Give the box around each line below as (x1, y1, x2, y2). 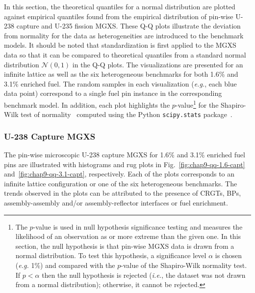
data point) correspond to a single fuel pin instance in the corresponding (4, 88, 222, 98)
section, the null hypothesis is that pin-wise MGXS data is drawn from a (15, 240, 234, 251)
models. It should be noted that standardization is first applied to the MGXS (4, 40, 236, 50)
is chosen (215, 250, 242, 261)
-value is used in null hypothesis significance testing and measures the (33, 221, 243, 232)
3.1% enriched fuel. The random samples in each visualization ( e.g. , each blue (4, 78, 237, 88)
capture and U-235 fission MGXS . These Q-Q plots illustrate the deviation (16, 21, 241, 31)
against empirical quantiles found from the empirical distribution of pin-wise (4, 11, 233, 21)
